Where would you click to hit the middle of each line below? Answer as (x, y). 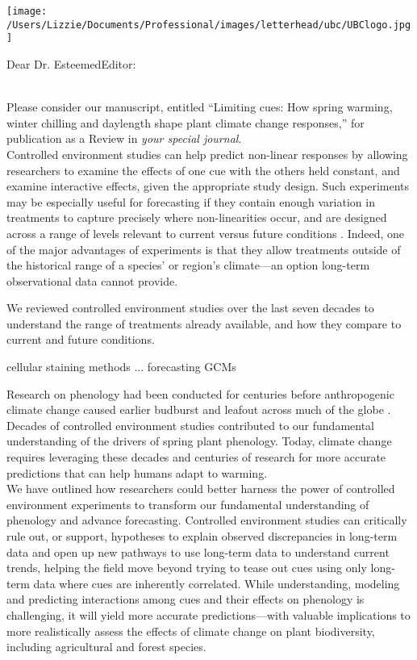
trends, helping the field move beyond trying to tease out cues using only (187, 568)
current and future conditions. (81, 339)
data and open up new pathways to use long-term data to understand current (198, 551)
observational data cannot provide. (92, 280)
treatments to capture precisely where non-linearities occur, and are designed (197, 217)
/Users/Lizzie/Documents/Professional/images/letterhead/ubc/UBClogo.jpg (209, 25)
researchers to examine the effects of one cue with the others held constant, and (203, 170)
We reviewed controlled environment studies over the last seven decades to (190, 308)
